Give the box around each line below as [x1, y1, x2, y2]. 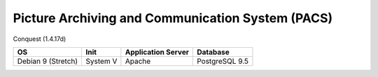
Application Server [125, 47, 189, 57]
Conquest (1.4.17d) [13, 35, 66, 43]
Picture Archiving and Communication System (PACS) [13, 10, 333, 26]
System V [85, 56, 118, 66]
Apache [125, 56, 151, 66]
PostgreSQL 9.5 [197, 56, 248, 66]
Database [197, 47, 230, 57]
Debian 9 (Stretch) [17, 56, 78, 66]
